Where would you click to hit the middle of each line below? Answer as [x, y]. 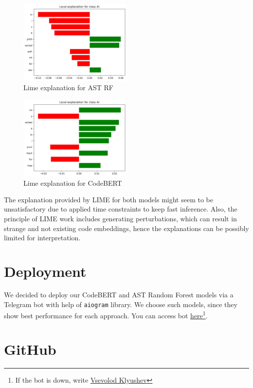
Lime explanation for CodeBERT [73, 183]
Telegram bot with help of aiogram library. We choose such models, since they [121, 304]
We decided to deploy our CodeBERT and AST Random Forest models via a [119, 294]
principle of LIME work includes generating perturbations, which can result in [120, 219]
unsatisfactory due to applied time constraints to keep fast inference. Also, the [121, 209]
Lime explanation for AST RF [68, 87]
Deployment [45, 271]
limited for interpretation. [42, 238]
